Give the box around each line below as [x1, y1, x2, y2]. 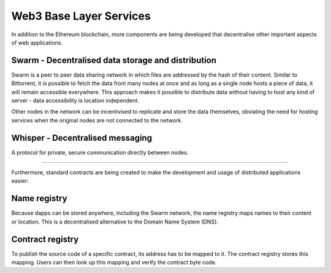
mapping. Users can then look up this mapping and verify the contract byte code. [11, 259, 217, 266]
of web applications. [11, 39, 63, 46]
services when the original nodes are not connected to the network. [11, 116, 183, 124]
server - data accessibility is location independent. [11, 97, 139, 104]
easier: [11, 178, 29, 185]
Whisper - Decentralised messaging [11, 132, 153, 143]
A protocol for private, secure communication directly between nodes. [11, 149, 189, 156]
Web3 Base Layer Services [11, 9, 151, 23]
